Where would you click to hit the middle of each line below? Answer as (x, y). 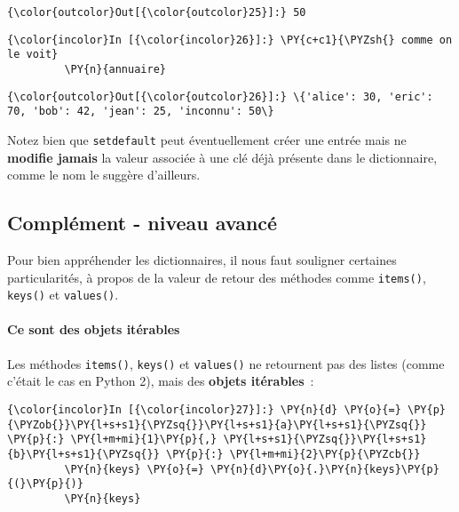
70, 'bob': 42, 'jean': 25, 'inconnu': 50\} (141, 112)
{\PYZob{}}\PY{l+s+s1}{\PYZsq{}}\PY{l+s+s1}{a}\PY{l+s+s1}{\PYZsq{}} (217, 424)
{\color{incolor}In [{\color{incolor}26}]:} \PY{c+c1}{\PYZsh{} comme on (230, 40)
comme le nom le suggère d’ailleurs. (104, 175)
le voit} (33, 55)
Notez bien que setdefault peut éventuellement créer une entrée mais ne (207, 139)
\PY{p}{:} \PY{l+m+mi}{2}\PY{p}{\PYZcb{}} (293, 454)
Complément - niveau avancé (142, 223)
